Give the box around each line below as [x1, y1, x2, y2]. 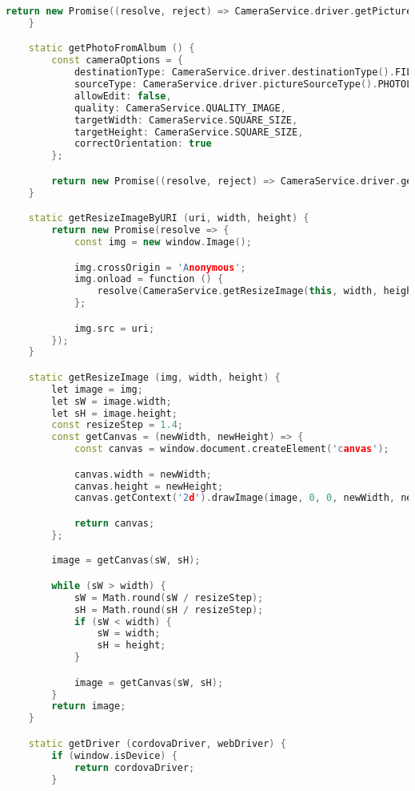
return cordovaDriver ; [74, 761, 195, 773]
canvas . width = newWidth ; [74, 468, 212, 480]
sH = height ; [97, 640, 166, 652]
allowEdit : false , [74, 90, 172, 102]
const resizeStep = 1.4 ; [51, 419, 183, 431]
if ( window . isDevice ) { [51, 749, 178, 761]
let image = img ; [51, 383, 143, 395]
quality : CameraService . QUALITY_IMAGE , [74, 102, 286, 114]
